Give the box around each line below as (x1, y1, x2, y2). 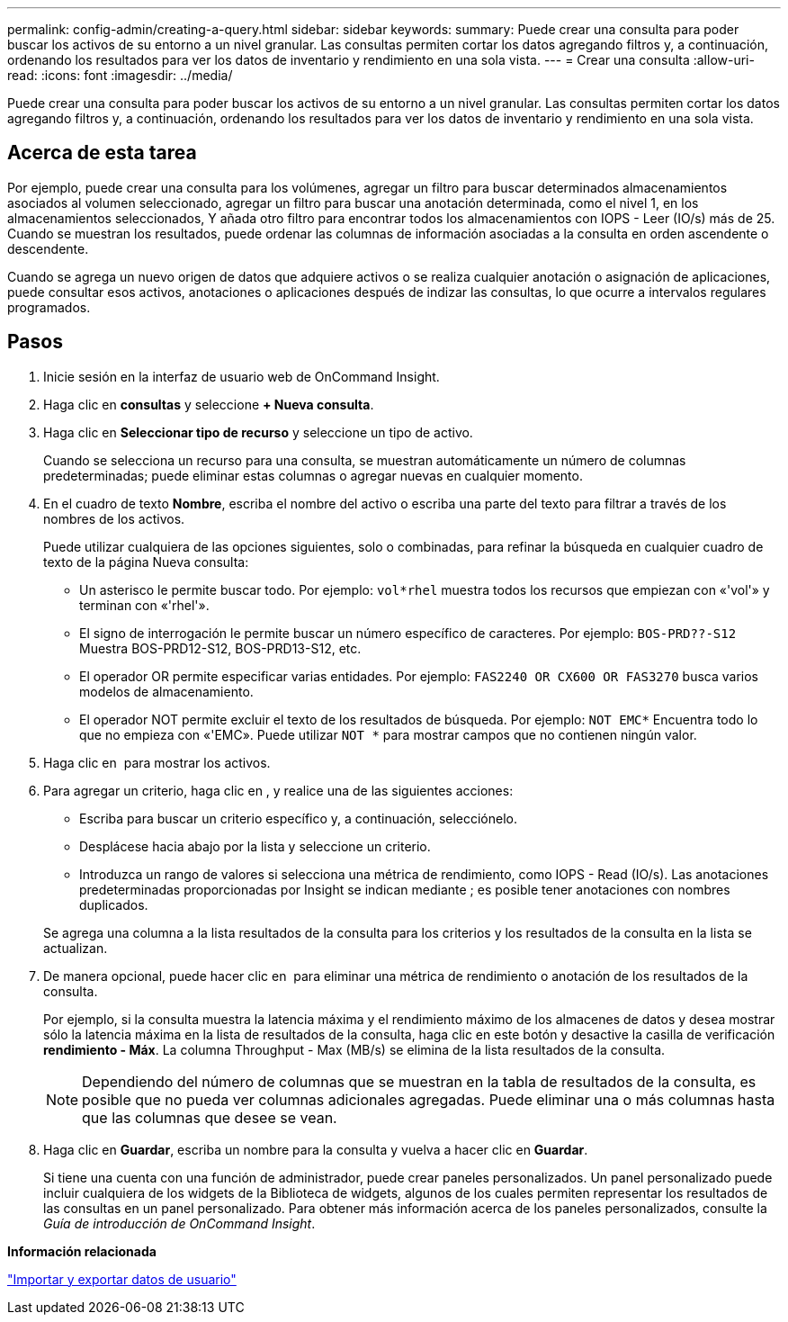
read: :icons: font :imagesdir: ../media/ (7, 67, 233, 83)
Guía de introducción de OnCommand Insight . (43, 1215, 316, 1231)
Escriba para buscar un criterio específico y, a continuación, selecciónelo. (79, 810, 518, 826)
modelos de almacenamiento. (79, 683, 254, 699)
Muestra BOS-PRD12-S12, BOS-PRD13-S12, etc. (79, 640, 362, 656)
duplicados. (79, 896, 148, 913)
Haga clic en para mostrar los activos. (43, 754, 271, 770)
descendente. (7, 240, 89, 256)
